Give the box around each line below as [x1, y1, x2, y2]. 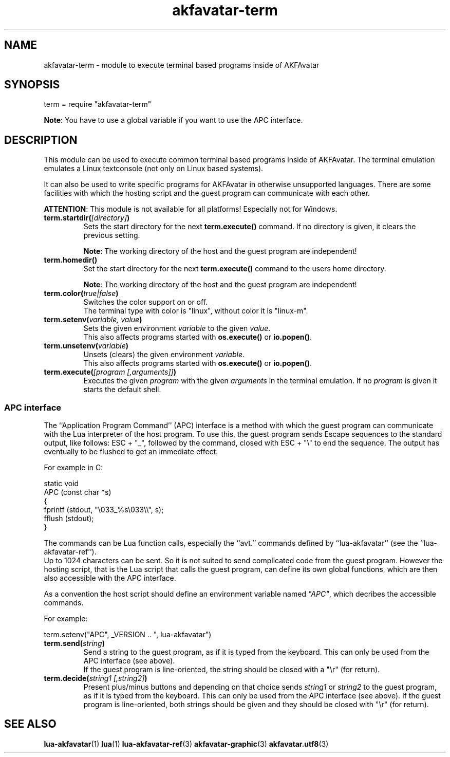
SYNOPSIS [4, 78, 60, 91]
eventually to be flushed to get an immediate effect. [44, 447, 218, 456]
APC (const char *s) [44, 488, 111, 497]
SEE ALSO [4, 717, 57, 731]
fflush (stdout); [44, 514, 94, 523]
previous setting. [83, 231, 140, 240]
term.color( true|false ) [44, 289, 119, 298]
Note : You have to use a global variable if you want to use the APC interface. [44, 116, 303, 125]
